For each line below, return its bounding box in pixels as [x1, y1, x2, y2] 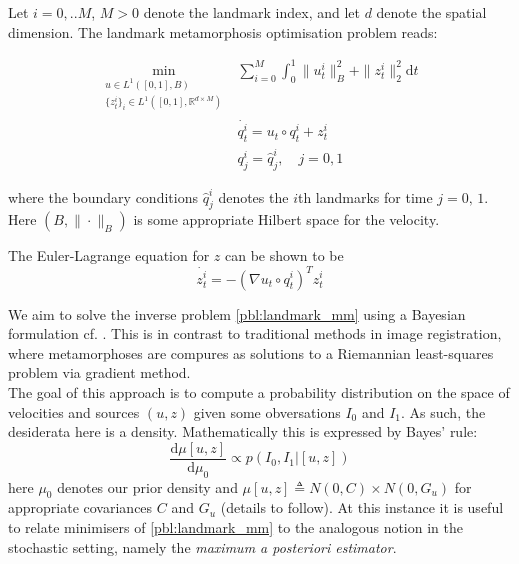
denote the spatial [376, 2, 487, 22]
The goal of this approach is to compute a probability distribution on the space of [8, 381, 510, 402]
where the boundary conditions [8, 186, 198, 207]
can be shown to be [225, 245, 344, 266]
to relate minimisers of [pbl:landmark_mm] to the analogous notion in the [8, 516, 463, 537]
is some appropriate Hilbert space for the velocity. [133, 209, 440, 230]
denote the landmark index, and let [143, 2, 360, 22]
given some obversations [193, 401, 341, 422]
